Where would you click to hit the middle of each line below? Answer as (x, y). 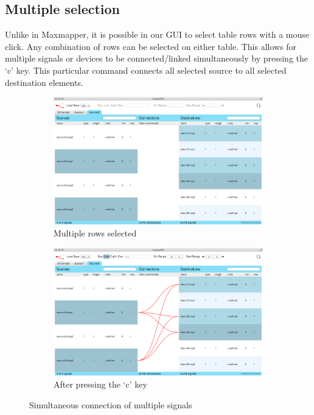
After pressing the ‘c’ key (100, 384)
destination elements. (44, 82)
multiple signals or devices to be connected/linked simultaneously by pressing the (156, 58)
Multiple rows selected (95, 233)
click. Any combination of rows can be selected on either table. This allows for (151, 46)
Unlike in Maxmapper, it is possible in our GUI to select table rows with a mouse (157, 34)
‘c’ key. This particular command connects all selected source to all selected (146, 70)
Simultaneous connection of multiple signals (111, 404)
